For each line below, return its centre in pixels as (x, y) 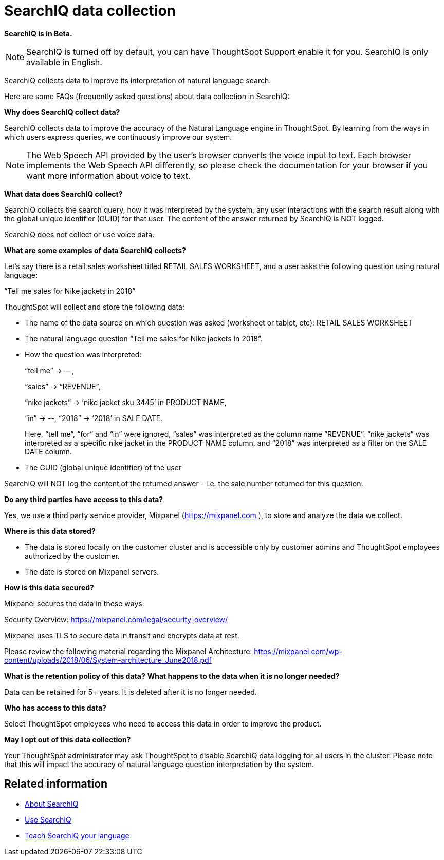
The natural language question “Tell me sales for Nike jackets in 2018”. (144, 338)
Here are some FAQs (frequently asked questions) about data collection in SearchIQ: (147, 96)
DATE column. (49, 451)
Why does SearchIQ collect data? (62, 112)
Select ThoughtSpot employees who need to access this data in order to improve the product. (163, 723)
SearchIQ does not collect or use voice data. (79, 234)
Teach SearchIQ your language (77, 835)
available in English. (64, 62)
